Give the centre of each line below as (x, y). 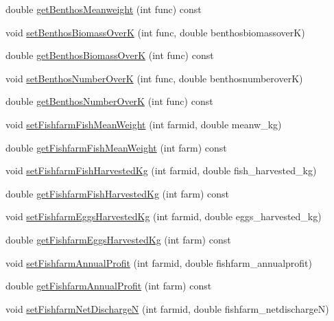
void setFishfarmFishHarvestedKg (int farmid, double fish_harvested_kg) (161, 170)
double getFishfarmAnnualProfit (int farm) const (109, 286)
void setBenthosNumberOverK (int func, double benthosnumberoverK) (154, 78)
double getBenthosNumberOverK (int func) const (109, 101)
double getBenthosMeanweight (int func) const (104, 9)
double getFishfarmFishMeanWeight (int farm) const (116, 147)
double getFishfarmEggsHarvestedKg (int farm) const (118, 239)
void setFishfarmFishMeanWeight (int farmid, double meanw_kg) (144, 124)
